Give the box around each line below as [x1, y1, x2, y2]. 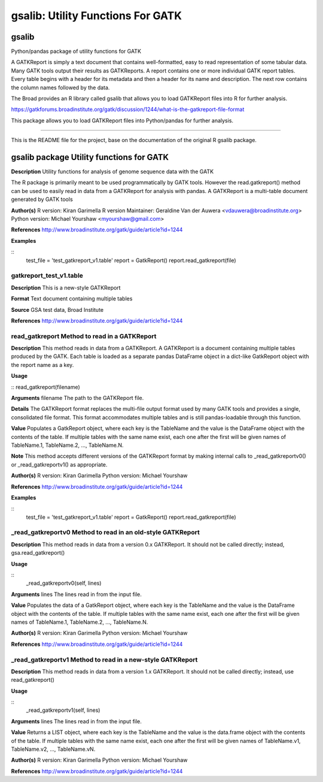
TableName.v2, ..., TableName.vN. [11, 745, 96, 753]
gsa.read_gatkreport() [11, 549, 65, 557]
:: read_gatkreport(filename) [11, 383, 80, 390]
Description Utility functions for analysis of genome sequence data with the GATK [11, 168, 214, 175]
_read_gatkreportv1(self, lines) [26, 706, 100, 714]
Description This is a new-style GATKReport [11, 284, 121, 291]
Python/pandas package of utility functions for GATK [11, 48, 142, 55]
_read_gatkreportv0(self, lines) [26, 579, 102, 587]
